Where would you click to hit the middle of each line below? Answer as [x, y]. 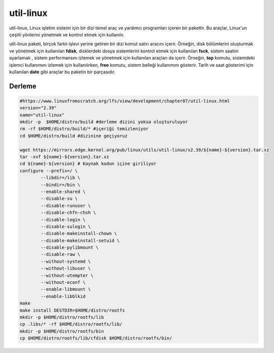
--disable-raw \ [61, 255]
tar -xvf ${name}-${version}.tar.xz [65, 157]
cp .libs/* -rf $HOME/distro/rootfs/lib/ [71, 324]
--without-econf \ [63, 282]
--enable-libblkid [63, 296]
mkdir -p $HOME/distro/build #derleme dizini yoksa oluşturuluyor [104, 122]
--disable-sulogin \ [66, 226]
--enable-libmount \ [66, 289]
